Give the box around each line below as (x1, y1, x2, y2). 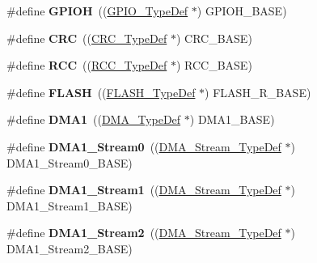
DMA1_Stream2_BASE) (6, 240, 133, 257)
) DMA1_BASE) (189, 111, 275, 128)
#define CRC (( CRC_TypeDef (6, 29, 167, 46)
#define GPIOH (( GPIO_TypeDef (6, 2, 188, 19)
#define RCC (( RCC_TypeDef (6, 57, 167, 74)
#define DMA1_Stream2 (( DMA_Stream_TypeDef (6, 224, 281, 241)
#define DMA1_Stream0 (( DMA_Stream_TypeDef (6, 138, 281, 155)
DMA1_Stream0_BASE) (6, 154, 133, 171)
